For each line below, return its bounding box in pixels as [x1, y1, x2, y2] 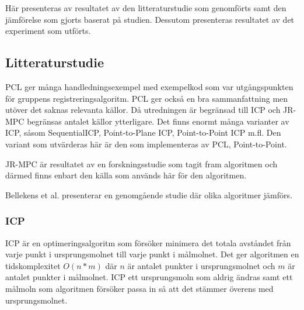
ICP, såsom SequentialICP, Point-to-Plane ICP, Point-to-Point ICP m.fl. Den [5, 126, 281, 139]
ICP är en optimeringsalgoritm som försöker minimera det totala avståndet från [5, 236, 291, 249]
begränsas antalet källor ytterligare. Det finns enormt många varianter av [27, 115, 289, 127]
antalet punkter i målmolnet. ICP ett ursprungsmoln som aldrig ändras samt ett [5, 271, 293, 283]
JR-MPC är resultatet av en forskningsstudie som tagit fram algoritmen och [5, 157, 278, 170]
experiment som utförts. [5, 25, 91, 37]
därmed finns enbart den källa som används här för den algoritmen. [5, 169, 247, 181]
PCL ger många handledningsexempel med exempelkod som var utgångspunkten [5, 80, 293, 92]
